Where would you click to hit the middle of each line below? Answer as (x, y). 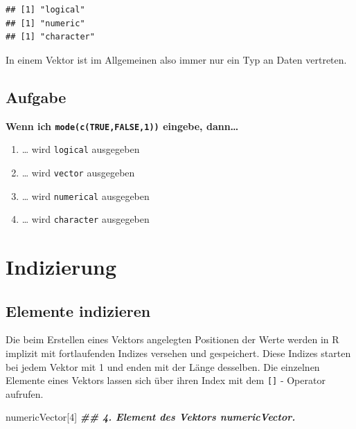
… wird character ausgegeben (86, 219)
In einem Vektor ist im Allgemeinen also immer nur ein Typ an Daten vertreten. (176, 59)
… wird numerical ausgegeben (86, 195)
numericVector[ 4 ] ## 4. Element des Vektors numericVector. (151, 417)
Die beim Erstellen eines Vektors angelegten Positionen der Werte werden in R (172, 339)
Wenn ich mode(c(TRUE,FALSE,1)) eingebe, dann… (122, 126)
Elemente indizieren (78, 310)
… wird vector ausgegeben (78, 172)
